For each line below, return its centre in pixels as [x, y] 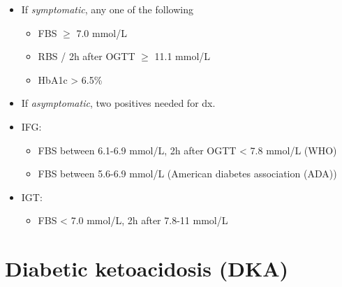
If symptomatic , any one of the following [107, 9]
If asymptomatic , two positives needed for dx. [118, 103]
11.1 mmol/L [183, 56]
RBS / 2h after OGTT [87, 56]
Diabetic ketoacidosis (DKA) [147, 268]
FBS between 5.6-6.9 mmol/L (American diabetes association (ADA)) [187, 174]
